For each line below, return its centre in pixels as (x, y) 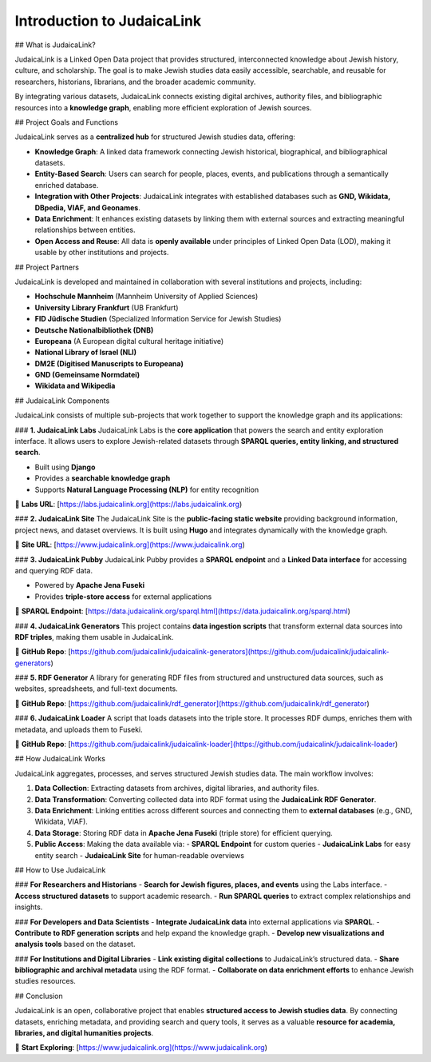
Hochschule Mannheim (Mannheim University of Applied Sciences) (146, 297)
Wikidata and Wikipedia (75, 386)
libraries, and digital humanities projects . (84, 1033)
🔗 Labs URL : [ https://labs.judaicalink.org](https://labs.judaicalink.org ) (129, 504)
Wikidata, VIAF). (61, 822)
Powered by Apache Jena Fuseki (90, 585)
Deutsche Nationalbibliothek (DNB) (94, 330)
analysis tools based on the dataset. (75, 944)
